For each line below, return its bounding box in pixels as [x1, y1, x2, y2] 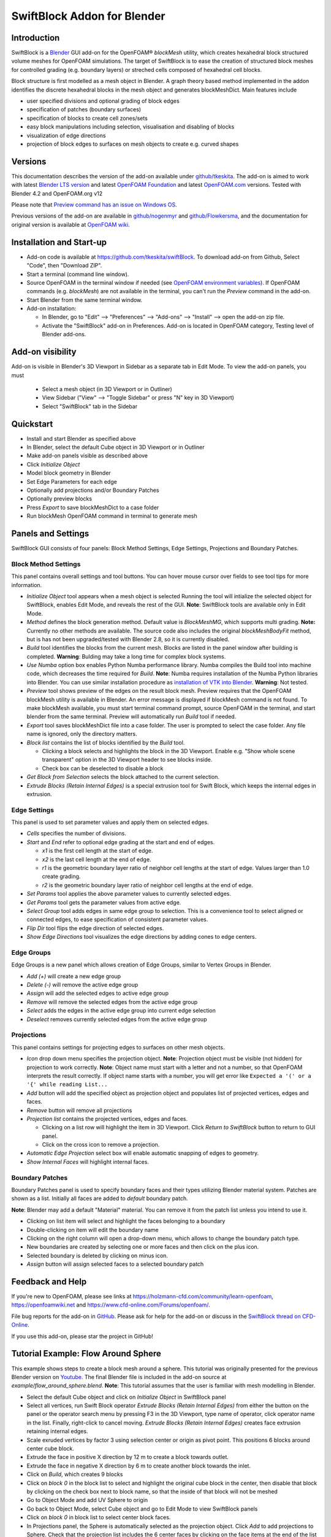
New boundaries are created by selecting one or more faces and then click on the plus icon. [26, 1243, 259, 1251]
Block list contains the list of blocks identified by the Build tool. [26, 738, 185, 746]
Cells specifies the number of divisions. [26, 830, 127, 837]
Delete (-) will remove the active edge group [26, 981, 139, 989]
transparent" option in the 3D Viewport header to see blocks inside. [42, 756, 213, 764]
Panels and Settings [11, 528, 89, 539]
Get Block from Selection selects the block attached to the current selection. [26, 773, 220, 781]
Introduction [11, 33, 60, 43]
